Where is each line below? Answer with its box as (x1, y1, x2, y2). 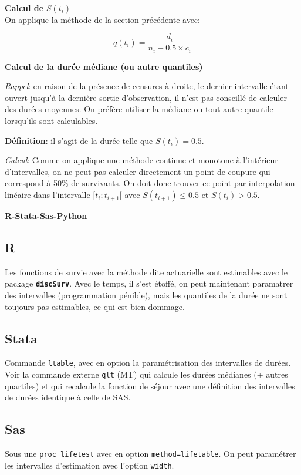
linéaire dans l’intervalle (5, 188, 90, 201)
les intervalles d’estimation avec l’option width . (5, 459, 174, 471)
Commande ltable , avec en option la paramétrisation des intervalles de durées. (5, 356, 291, 369)
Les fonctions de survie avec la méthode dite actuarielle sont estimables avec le (5, 265, 288, 278)
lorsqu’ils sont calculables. (5, 114, 98, 127)
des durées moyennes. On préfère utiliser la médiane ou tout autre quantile (5, 103, 273, 115)
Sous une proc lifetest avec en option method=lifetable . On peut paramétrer (5, 447, 296, 460)
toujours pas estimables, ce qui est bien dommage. (5, 300, 185, 312)
